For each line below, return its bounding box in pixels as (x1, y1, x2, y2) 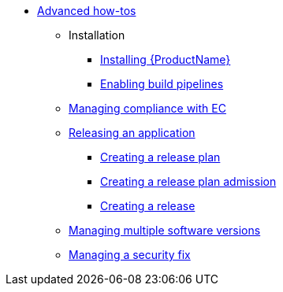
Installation (69, 28, 125, 42)
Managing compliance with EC (69, 102, 226, 115)
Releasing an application (69, 126, 195, 139)
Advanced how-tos (37, 4, 136, 17)
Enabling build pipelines (100, 77, 224, 91)
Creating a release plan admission (100, 175, 277, 188)
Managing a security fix (69, 248, 191, 261)
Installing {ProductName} (100, 53, 231, 66)
